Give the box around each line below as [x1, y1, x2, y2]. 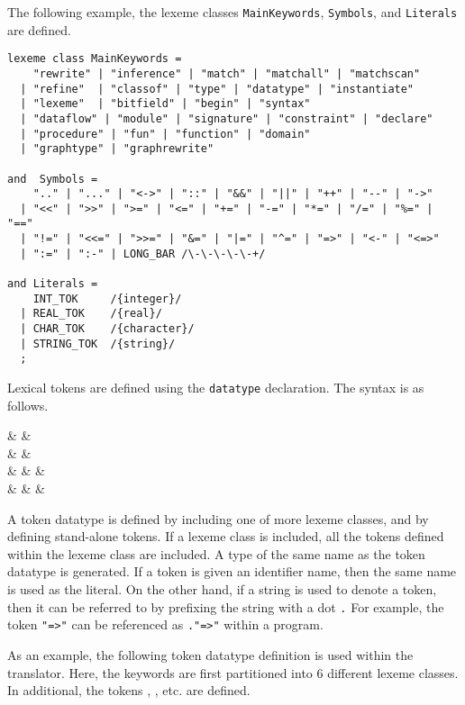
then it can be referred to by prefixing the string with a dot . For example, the [7, 597, 444, 616]
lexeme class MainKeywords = [7, 52, 182, 66]
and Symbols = [7, 172, 98, 185]
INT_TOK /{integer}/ [32, 292, 182, 305]
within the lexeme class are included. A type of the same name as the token [7, 544, 425, 563]
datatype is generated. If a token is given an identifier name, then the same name [7, 562, 457, 581]
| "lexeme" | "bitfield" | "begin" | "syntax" [20, 97, 311, 111]
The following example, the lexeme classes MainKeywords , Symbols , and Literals [7, 3, 458, 21]
